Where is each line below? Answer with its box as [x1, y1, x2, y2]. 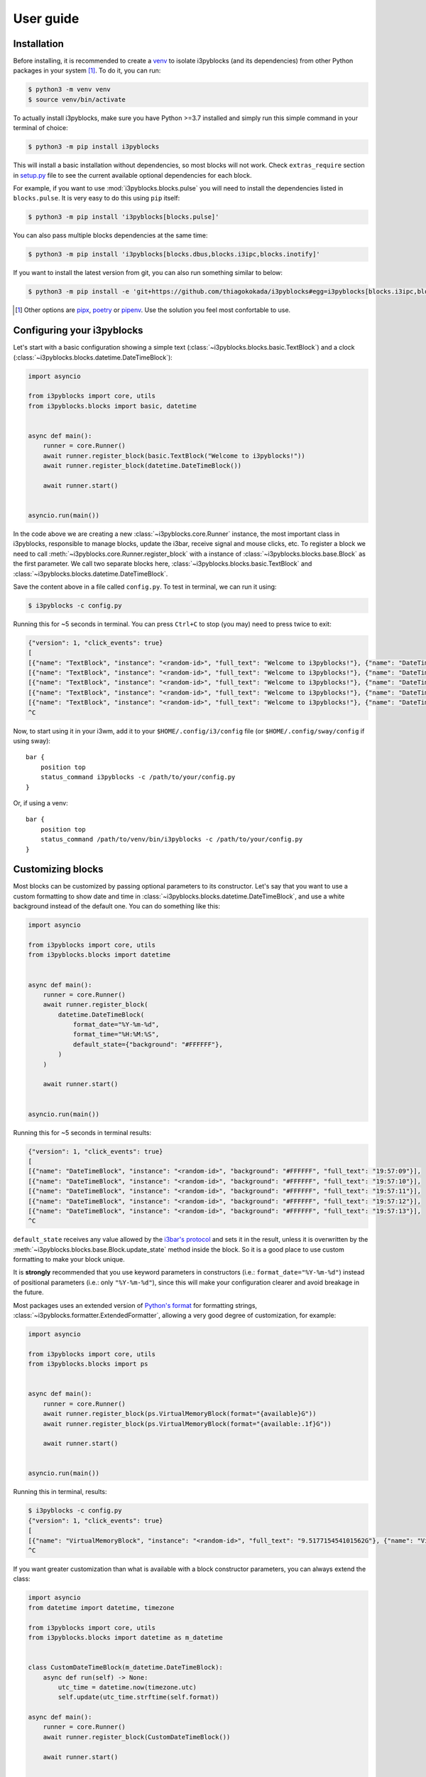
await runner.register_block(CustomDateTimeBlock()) [43, 1733, 231, 1741]
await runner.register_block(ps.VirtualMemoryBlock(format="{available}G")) [43, 1410, 317, 1418]
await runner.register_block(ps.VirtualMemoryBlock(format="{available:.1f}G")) [43, 1419, 332, 1428]
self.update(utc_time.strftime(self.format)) [58, 1693, 219, 1702]
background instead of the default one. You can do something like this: [13, 902, 220, 911]
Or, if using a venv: [13, 798, 68, 807]
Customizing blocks [13, 864, 104, 876]
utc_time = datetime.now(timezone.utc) [58, 1683, 197, 1691]
